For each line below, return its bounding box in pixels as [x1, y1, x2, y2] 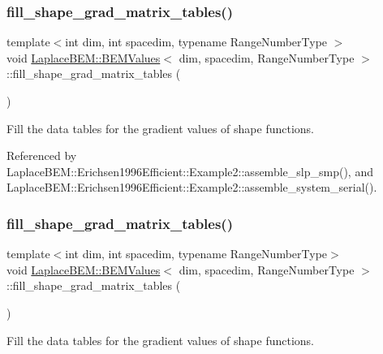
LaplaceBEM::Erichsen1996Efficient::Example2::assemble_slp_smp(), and [6, 162, 373, 179]
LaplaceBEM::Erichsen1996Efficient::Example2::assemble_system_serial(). [6, 179, 377, 196]
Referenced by [6, 147, 77, 164]
